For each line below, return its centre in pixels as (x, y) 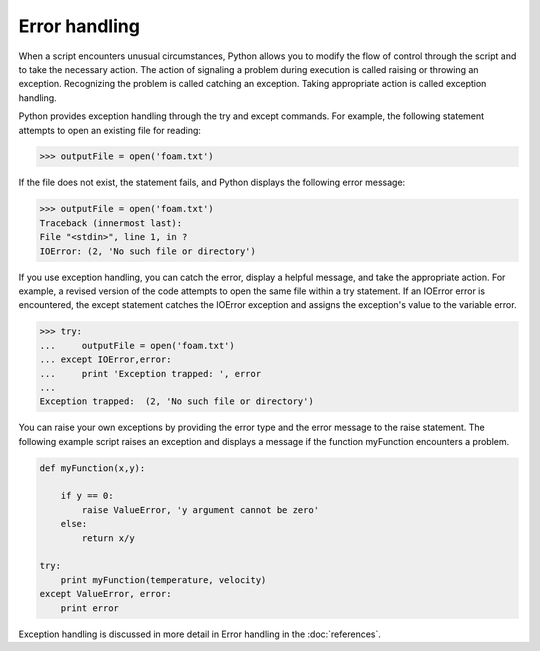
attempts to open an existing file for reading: (110, 130)
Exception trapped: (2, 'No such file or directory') (176, 401)
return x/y (108, 538)
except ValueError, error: (105, 594)
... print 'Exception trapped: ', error (150, 373)
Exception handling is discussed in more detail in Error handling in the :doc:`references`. (200, 634)
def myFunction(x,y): (92, 468)
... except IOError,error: (105, 359)
